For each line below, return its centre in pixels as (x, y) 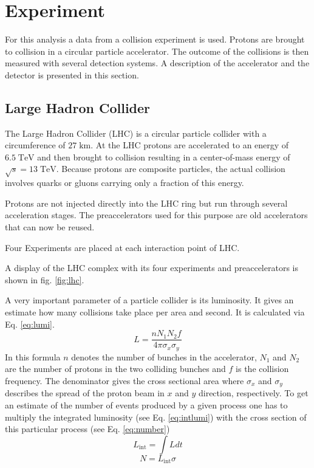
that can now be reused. (50, 227)
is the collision (262, 369)
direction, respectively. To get (253, 393)
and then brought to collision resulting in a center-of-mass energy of (164, 157)
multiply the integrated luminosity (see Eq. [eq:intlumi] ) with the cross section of (156, 417)
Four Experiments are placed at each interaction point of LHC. (122, 247)
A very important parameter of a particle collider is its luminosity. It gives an (149, 300)
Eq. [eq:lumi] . (30, 324)
